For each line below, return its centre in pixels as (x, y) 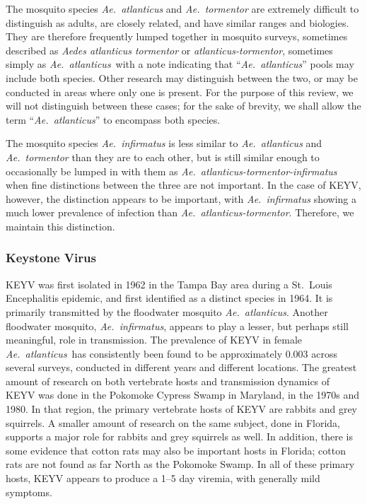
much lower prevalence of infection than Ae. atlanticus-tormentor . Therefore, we (180, 212)
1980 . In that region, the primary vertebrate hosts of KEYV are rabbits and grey (181, 409)
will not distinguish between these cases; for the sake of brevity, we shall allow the (183, 106)
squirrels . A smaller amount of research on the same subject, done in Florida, (173, 422)
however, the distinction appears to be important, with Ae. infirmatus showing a (181, 198)
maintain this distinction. (60, 226)
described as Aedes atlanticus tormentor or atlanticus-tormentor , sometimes (169, 50)
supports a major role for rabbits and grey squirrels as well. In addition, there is (179, 436)
